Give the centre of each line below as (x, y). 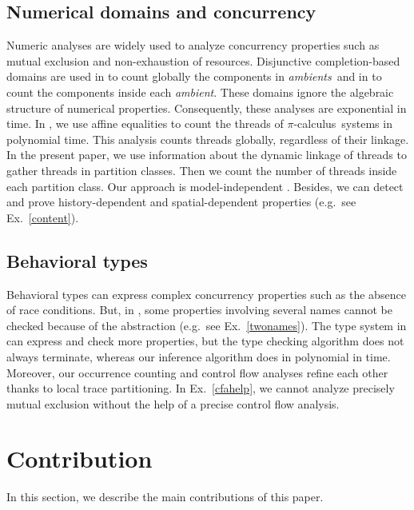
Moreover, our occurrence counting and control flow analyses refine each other (197, 372)
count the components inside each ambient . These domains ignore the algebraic (200, 92)
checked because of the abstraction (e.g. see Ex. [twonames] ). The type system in (207, 325)
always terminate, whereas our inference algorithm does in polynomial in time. (199, 356)
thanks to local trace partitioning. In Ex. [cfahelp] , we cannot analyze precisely (201, 388)
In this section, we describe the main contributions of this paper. (165, 497)
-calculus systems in (343, 124)
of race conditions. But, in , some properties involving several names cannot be (199, 310)
